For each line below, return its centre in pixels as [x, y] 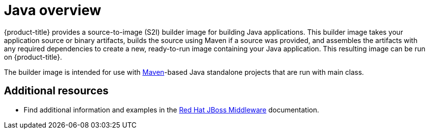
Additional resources [56, 91]
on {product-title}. [33, 57]
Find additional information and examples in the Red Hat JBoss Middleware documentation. [171, 110]
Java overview [53, 10]
